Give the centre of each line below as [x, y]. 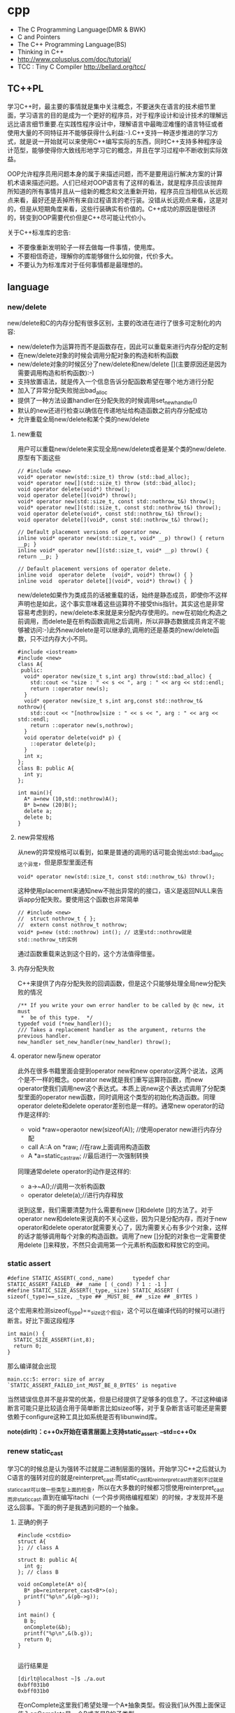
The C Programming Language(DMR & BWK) [81, 29]
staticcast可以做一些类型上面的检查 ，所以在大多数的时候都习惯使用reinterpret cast [116, 1488]
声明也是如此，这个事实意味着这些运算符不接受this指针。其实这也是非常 [121, 604]
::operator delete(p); [63, 744]
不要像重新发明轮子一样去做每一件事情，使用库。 [88, 247]
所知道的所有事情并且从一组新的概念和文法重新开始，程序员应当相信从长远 [114, 191]
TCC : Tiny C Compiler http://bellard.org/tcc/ [81, 66]
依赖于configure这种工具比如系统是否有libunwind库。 [84, 1416]
